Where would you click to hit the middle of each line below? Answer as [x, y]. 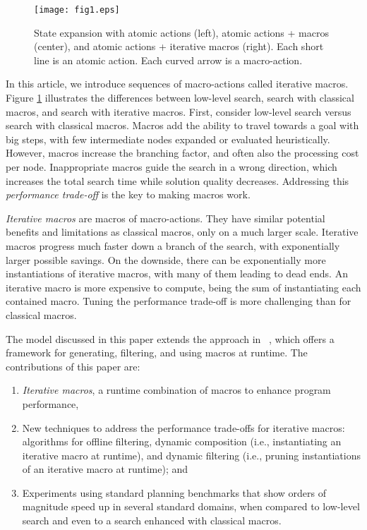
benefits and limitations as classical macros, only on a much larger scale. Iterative [182, 232]
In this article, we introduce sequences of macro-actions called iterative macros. [177, 84]
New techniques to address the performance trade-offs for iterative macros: [183, 427]
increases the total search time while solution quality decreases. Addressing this [178, 180]
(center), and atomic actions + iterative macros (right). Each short [179, 46]
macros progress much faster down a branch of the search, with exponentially [173, 245]
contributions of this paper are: [73, 366]
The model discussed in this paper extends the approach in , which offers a [170, 338]
